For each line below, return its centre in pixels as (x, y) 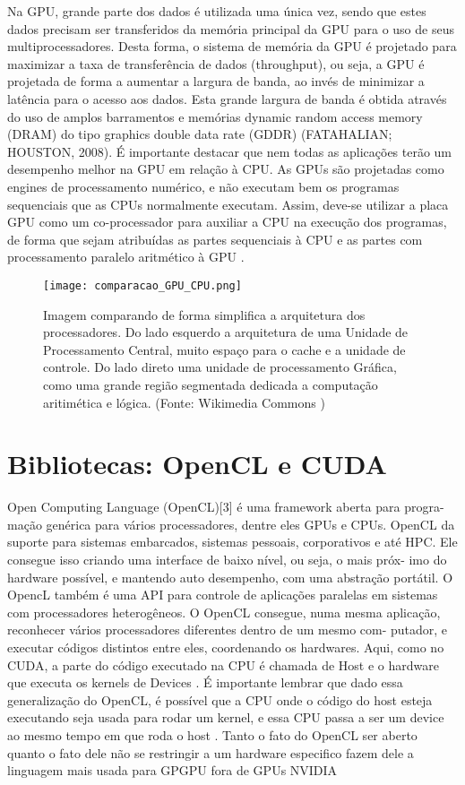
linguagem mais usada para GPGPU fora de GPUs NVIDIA (172, 770)
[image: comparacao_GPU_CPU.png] (142, 285)
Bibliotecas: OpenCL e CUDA (197, 464)
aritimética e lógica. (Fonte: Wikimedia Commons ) (184, 402)
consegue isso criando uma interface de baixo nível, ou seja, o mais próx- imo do (227, 560)
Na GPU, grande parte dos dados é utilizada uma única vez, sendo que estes (217, 11)
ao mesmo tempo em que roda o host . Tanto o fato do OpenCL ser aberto (212, 734)
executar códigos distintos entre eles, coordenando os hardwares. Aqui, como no (226, 647)
